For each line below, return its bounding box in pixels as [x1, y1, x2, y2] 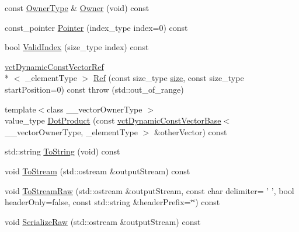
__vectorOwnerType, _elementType [5, 125, 138, 138]
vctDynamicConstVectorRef [5, 60, 104, 72]
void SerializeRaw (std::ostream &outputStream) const [5, 215, 201, 227]
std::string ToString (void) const [5, 145, 120, 157]
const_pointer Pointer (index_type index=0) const [5, 21, 188, 33]
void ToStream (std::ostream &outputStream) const [5, 164, 190, 177]
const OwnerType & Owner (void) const [5, 2, 149, 13]
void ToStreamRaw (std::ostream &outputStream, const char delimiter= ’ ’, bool [5, 184, 294, 196]
